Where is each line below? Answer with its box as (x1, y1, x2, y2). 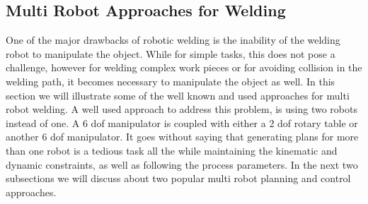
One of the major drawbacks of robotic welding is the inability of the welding (6, 32, 340, 47)
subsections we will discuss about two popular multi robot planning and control (6, 171, 351, 186)
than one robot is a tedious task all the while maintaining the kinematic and (6, 143, 338, 157)
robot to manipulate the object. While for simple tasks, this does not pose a (6, 46, 335, 61)
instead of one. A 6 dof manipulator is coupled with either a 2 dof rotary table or (6, 115, 358, 130)
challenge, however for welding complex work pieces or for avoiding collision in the (6, 60, 362, 75)
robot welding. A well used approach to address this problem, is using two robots (6, 102, 357, 116)
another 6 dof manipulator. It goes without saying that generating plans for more (6, 129, 359, 144)
